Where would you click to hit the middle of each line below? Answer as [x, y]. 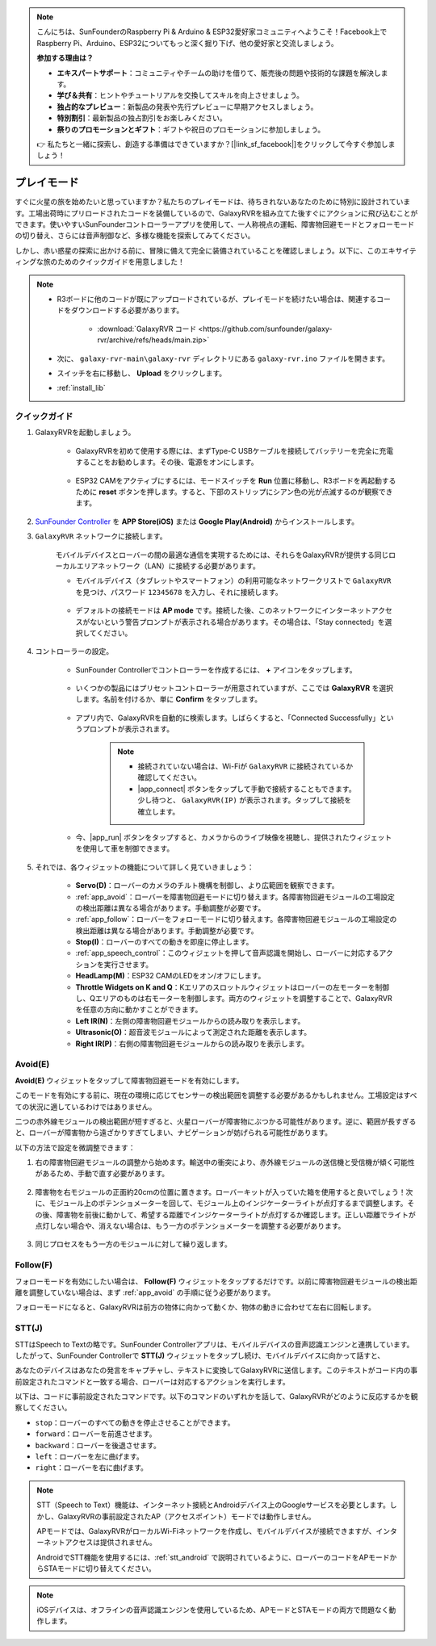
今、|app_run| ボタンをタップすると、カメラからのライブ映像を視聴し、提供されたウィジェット [234, 837]
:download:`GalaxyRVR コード [147, 329]
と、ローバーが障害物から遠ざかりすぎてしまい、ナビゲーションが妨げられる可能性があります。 [174, 1133]
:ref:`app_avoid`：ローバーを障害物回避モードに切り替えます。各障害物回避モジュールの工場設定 [235, 897]
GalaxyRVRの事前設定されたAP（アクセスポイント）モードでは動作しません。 [187, 1516]
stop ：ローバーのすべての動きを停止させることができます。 [135, 1422]
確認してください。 [170, 777]
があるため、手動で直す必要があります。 [102, 1174]
